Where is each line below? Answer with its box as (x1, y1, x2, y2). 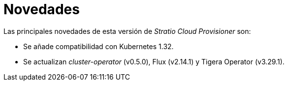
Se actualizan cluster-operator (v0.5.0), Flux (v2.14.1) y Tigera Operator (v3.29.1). (23, 57, 285, 66)
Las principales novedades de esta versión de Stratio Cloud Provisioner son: (3, 27, 251, 35)
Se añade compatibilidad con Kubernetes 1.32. (23, 42, 174, 51)
